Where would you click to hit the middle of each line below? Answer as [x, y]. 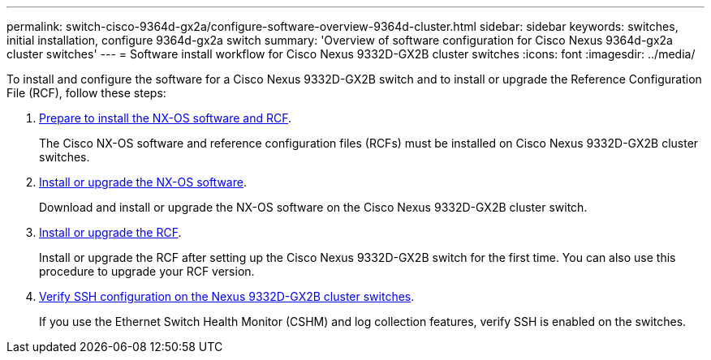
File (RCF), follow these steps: [86, 93]
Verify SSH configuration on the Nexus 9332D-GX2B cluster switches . [227, 296]
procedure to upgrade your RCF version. [147, 271]
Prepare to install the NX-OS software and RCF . [165, 118]
